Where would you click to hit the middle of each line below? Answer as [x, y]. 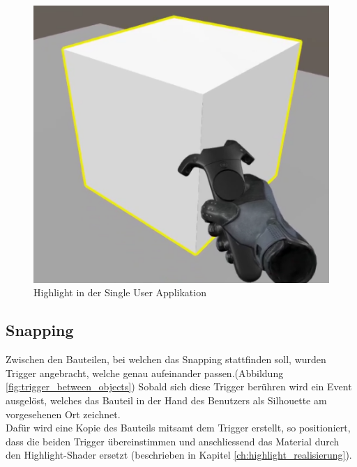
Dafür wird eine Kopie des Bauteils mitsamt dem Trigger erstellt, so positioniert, [178, 428]
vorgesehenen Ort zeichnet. [63, 414]
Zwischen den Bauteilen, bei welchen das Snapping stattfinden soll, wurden [166, 359]
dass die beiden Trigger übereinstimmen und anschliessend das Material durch [173, 441]
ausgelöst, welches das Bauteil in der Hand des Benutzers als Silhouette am [166, 400]
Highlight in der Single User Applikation [120, 292]
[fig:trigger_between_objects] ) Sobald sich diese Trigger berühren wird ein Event [179, 386]
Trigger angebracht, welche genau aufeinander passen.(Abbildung [145, 373]
